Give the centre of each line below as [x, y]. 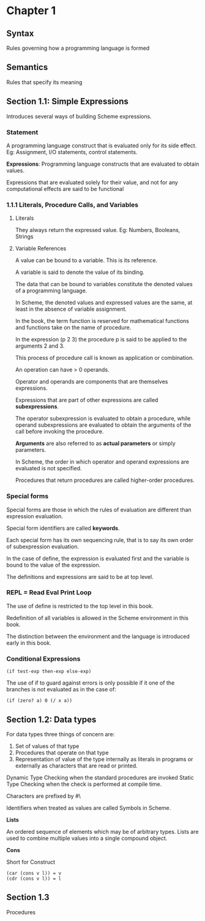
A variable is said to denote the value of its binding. [80, 272]
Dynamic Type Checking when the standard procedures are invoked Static [100, 777]
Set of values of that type [47, 746]
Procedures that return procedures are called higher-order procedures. [105, 480]
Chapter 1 [31, 11]
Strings [24, 236]
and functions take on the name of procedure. [73, 328]
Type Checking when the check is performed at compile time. [84, 784]
